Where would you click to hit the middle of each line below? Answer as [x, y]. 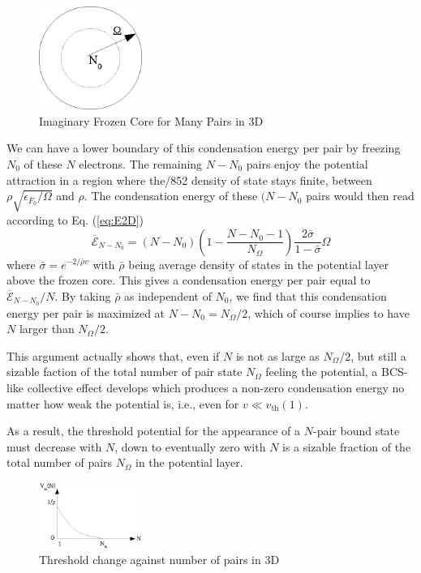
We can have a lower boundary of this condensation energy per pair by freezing [204, 148]
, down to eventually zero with [190, 446]
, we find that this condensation [308, 295]
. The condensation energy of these [171, 196]
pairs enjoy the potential [307, 163]
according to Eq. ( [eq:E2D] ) [75, 219]
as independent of [168, 295]
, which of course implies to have [329, 312]
